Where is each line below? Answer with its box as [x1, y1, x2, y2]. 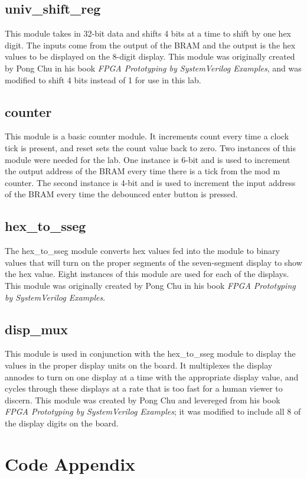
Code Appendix [5, 451, 136, 475]
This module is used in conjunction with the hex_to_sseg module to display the [5, 347, 296, 360]
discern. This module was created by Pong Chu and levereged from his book [5, 393, 280, 406]
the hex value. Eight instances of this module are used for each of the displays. [5, 268, 289, 280]
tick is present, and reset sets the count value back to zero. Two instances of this [5, 141, 296, 154]
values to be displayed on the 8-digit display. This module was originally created [5, 50, 295, 63]
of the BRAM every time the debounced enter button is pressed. [5, 188, 238, 200]
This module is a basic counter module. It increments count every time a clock [5, 130, 289, 142]
